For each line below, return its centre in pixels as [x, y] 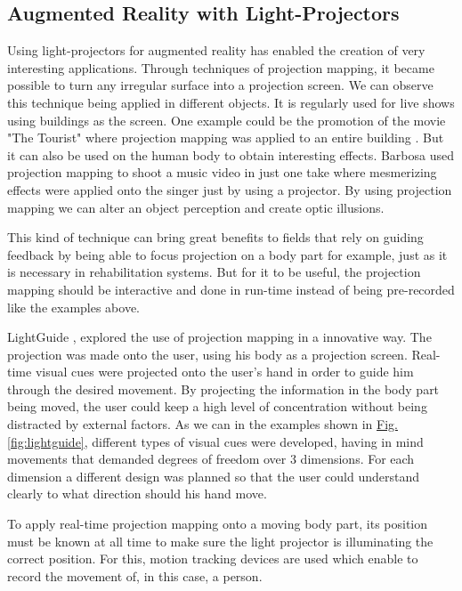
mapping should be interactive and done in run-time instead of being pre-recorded [231, 289]
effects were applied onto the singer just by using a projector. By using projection [230, 189]
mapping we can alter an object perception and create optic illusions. [196, 207]
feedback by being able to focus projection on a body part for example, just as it [227, 254]
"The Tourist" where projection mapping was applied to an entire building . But [226, 138]
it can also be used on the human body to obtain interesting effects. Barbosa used [231, 154]
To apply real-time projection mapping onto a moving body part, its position [218, 524]
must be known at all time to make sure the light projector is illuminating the [220, 541]
